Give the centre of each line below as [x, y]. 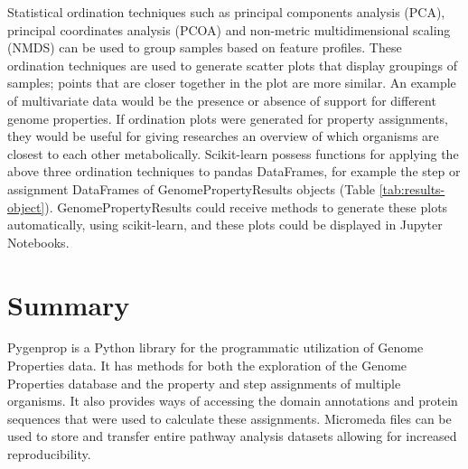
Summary [69, 304]
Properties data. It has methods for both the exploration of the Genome [207, 366]
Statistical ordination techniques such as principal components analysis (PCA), [226, 12]
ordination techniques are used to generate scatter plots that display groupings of [233, 65]
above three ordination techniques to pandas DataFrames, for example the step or [234, 171]
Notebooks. [38, 242]
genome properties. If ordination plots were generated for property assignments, [228, 118]
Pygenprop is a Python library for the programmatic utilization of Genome [215, 347]
